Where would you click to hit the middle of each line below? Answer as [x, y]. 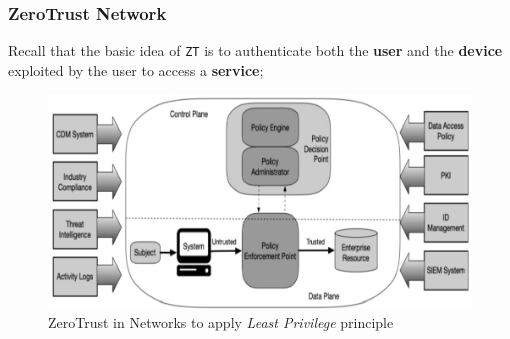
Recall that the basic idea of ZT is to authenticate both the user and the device [255, 50]
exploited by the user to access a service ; [136, 69]
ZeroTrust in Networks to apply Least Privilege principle [221, 322]
